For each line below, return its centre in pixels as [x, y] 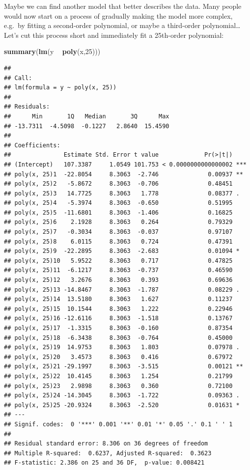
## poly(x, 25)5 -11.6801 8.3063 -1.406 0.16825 [118, 212]
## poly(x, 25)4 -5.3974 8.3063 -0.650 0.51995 [118, 203]
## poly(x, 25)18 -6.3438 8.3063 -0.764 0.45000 [118, 338]
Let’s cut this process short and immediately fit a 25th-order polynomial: [114, 35]
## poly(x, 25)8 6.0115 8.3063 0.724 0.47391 [118, 241]
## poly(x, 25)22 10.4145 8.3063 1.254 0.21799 [118, 376]
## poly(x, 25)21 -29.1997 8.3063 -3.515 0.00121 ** [124, 367]
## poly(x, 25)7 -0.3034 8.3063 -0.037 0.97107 [118, 232]
